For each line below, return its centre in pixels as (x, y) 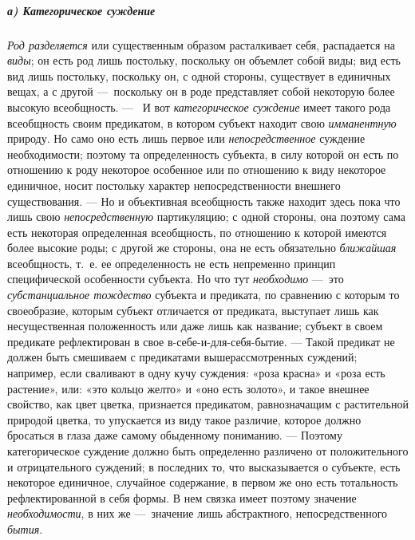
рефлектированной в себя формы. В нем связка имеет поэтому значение (182, 497)
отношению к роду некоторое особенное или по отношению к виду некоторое (197, 169)
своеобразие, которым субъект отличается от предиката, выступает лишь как (193, 310)
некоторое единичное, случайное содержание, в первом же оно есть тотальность (203, 482)
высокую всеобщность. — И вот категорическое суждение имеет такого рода (199, 106)
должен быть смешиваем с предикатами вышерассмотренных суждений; (182, 357)
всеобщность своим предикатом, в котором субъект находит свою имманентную (202, 122)
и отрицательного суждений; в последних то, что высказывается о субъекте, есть (204, 466)
